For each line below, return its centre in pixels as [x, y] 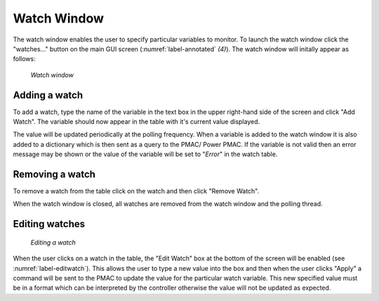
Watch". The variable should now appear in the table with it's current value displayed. [137, 122]
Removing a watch [54, 174]
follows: [24, 59]
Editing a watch [53, 242]
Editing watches [49, 224]
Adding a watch [48, 95]
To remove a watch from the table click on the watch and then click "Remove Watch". [136, 191]
